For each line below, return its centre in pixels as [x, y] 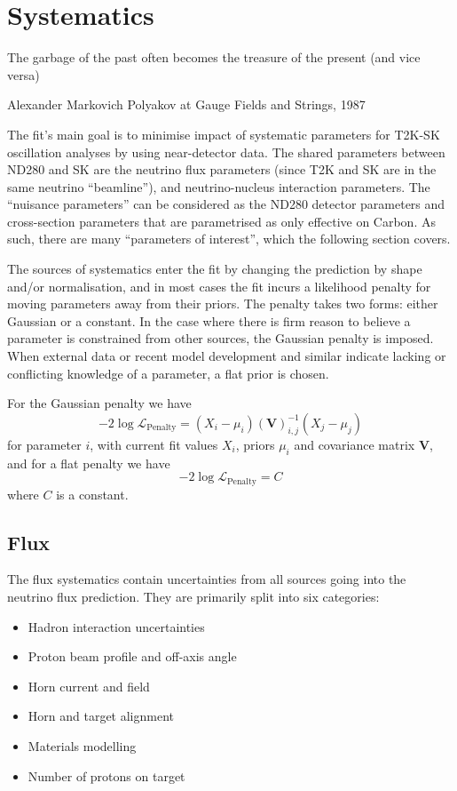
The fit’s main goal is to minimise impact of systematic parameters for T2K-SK [224, 134]
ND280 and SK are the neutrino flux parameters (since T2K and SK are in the [222, 169]
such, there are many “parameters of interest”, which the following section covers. [229, 239]
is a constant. [92, 494]
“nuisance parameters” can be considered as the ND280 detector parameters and [226, 204]
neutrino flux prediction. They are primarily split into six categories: [193, 597]
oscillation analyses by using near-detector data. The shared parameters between [226, 152]
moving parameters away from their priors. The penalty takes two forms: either [223, 304]
